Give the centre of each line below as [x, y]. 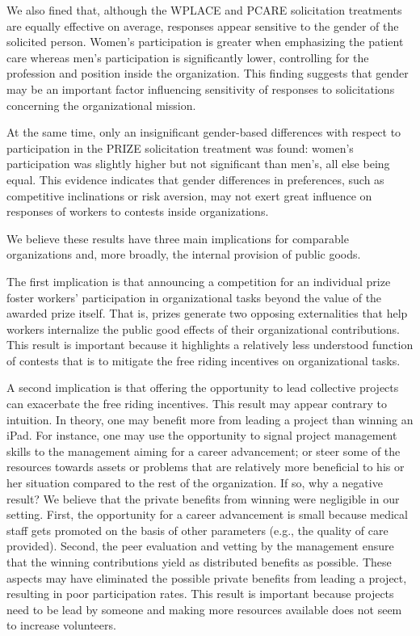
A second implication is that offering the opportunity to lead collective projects [203, 387]
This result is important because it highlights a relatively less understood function [210, 345]
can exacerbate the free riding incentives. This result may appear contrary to [197, 404]
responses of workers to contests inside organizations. [138, 211]
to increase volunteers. [61, 625]
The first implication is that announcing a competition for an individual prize [199, 281]
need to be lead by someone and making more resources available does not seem [204, 609]
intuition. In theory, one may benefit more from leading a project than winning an [210, 419]
